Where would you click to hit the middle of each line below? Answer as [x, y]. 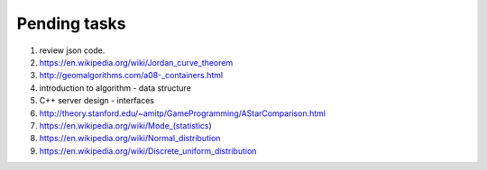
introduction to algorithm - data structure [115, 88]
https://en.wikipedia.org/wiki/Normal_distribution [130, 139]
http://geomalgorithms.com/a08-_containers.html [131, 76]
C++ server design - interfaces [97, 101]
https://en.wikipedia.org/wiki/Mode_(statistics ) [125, 125]
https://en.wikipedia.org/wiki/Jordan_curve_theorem [136, 62]
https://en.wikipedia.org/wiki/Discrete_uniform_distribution [148, 151]
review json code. [72, 50]
